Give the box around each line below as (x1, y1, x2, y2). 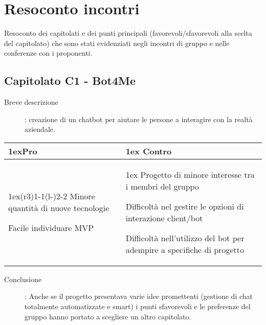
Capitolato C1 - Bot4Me (4, 73, 136, 88)
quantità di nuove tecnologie (8, 202, 109, 214)
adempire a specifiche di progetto (125, 243, 244, 256)
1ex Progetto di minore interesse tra (125, 168, 255, 180)
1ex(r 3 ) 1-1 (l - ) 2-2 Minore (8, 190, 95, 202)
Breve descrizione (4, 97, 58, 107)
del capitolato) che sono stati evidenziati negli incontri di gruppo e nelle (4, 37, 230, 48)
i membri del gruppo (125, 180, 199, 192)
